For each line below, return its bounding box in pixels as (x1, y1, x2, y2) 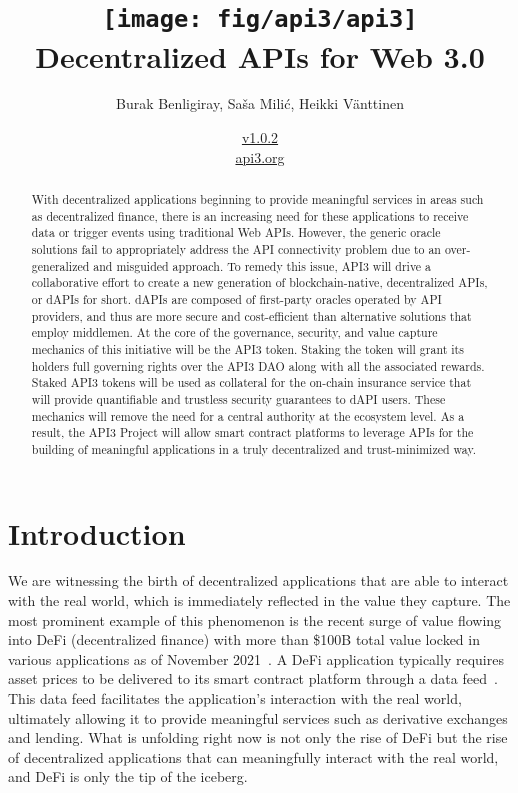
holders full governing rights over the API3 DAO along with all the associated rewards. (31, 357, 485, 374)
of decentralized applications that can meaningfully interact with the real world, (8, 746, 499, 767)
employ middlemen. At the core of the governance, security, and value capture (31, 324, 438, 341)
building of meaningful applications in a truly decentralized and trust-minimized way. (31, 440, 477, 457)
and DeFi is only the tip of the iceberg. (8, 766, 248, 787)
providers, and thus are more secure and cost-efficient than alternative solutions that (31, 307, 472, 324)
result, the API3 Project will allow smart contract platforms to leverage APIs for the (31, 424, 474, 441)
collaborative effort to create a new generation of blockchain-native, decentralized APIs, (31, 274, 488, 291)
